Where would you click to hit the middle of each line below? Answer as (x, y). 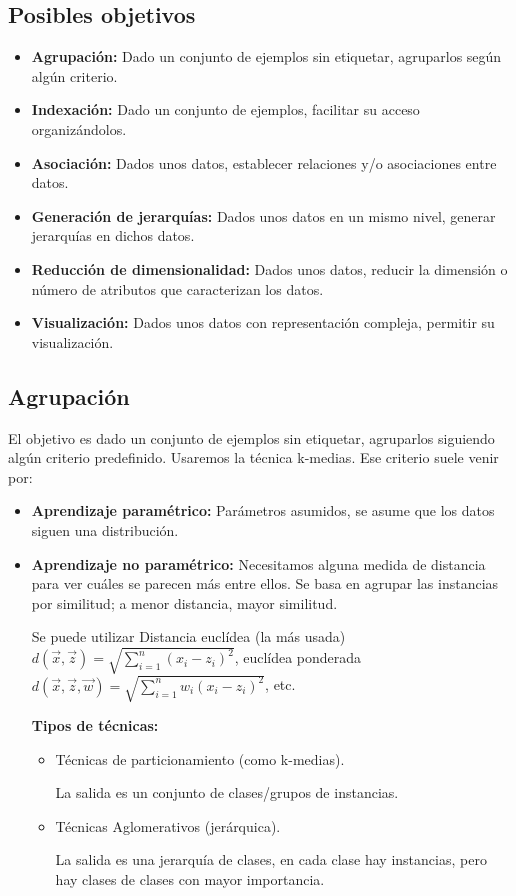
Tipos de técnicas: (95, 724)
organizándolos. (79, 128)
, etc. (280, 684)
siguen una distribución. (105, 529)
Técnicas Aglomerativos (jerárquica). (168, 825)
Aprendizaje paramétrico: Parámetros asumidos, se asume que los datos (263, 510)
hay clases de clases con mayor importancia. (190, 878)
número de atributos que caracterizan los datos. (177, 288)
